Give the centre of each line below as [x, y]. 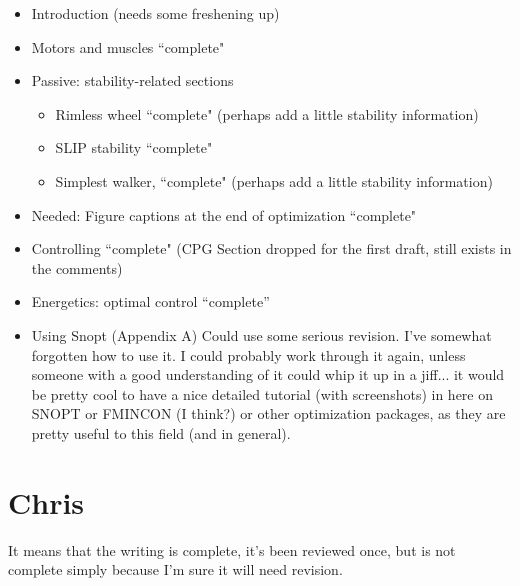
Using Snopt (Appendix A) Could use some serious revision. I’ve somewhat [261, 334]
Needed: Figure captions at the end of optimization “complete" [224, 214]
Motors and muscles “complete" [128, 46]
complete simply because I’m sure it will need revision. [175, 569]
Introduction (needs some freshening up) [155, 13]
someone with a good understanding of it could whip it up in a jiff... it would [268, 374]
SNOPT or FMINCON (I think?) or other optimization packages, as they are [268, 413]
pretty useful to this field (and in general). [161, 432]
